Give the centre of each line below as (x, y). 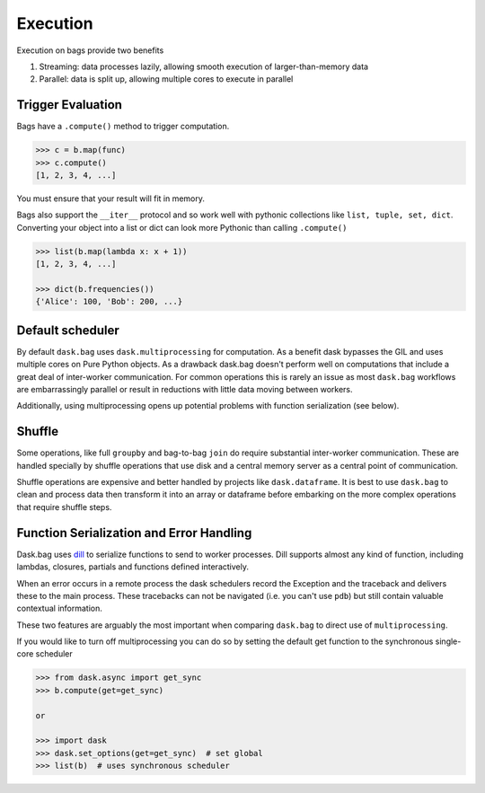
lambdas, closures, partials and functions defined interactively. (132, 567)
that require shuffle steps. (64, 507)
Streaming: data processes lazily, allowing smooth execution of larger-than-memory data (203, 66)
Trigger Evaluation (70, 105)
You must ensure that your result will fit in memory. (111, 198)
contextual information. (60, 608)
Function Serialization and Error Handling (134, 533)
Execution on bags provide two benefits (90, 50)
